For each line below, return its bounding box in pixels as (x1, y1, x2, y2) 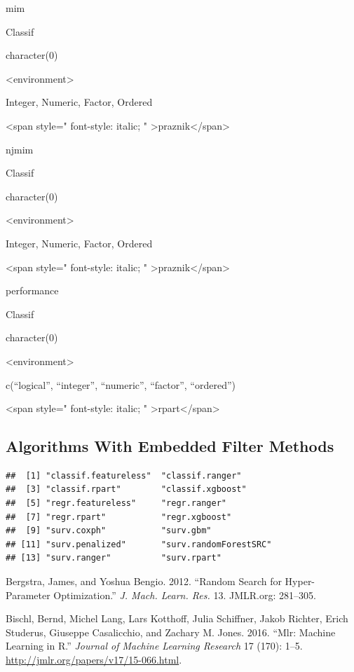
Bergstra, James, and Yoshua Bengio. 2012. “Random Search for (6, 574, 282, 589)
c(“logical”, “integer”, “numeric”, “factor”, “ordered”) (6, 377, 236, 392)
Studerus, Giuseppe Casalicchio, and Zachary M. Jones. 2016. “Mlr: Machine (6, 624, 336, 639)
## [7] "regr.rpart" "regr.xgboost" (6, 512, 232, 522)
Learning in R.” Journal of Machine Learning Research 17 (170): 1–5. (6, 638, 303, 653)
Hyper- (285, 574, 315, 589)
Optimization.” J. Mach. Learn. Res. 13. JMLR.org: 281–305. (53, 587, 316, 602)
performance (6, 283, 59, 298)
